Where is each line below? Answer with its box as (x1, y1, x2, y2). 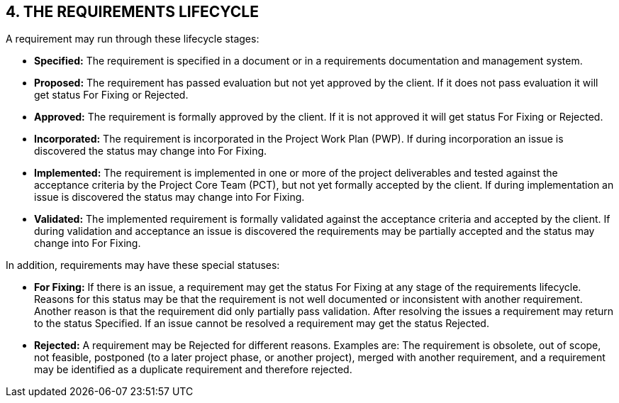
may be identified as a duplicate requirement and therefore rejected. (34, 363, 352, 376)
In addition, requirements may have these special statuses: (6, 259, 280, 272)
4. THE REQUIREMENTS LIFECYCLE (6, 3, 259, 21)
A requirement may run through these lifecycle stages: (6, 33, 260, 45)
